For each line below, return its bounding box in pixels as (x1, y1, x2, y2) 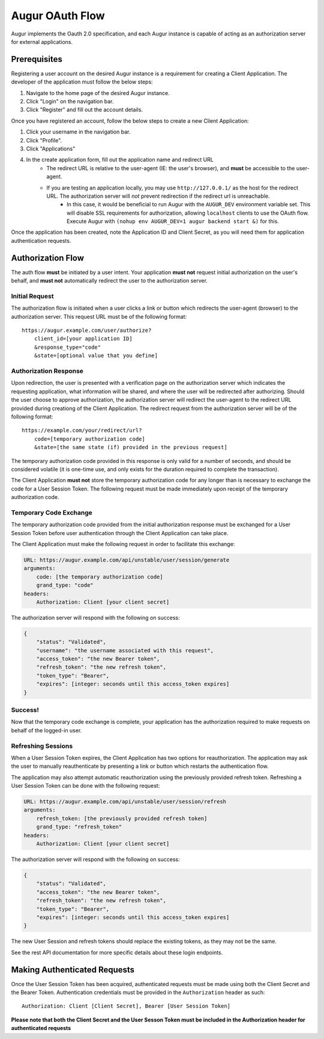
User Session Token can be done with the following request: (11, 782, 160, 789)
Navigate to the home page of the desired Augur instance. (26, 89, 170, 96)
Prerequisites (11, 54, 62, 64)
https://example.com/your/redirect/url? (22, 427, 142, 434)
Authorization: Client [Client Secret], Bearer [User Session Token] (22, 1003, 231, 1010)
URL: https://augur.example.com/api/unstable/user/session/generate (23, 557, 230, 563)
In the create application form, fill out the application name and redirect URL (26, 156, 214, 164)
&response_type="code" (34, 343, 101, 351)
